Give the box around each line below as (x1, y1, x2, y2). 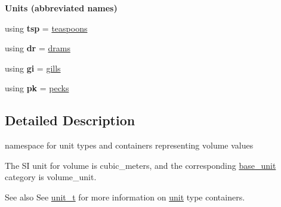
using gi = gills (5, 61, 61, 74)
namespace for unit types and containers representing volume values (5, 139, 254, 152)
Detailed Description (5, 111, 135, 129)
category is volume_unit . (5, 171, 97, 183)
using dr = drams (5, 42, 70, 54)
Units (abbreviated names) (5, 2, 118, 14)
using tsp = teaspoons (5, 21, 88, 34)
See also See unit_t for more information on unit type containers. (5, 190, 245, 203)
